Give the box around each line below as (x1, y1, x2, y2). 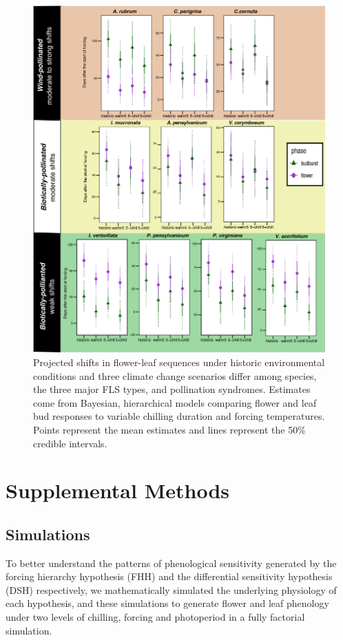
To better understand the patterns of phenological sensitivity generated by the (6, 555, 337, 570)
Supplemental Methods (6, 476, 229, 504)
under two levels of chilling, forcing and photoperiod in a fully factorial (6, 610, 305, 624)
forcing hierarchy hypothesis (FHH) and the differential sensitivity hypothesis (6, 569, 333, 584)
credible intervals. (33, 436, 107, 450)
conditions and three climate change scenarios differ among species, (33, 368, 317, 383)
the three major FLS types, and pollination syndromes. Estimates (33, 382, 311, 396)
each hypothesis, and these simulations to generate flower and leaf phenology (6, 596, 329, 610)
